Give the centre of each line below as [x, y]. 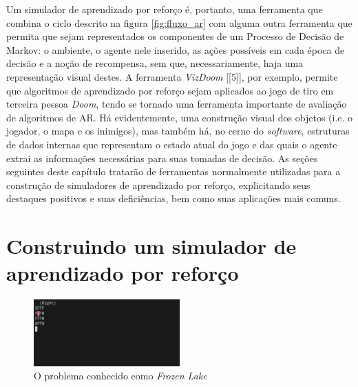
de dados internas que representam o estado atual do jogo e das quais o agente [172, 144]
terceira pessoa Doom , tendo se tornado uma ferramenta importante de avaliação [177, 104]
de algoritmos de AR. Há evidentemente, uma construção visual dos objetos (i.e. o [180, 117]
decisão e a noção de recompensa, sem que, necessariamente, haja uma [155, 63]
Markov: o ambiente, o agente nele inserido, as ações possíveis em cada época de [176, 49]
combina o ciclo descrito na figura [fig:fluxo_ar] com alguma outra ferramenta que [179, 22]
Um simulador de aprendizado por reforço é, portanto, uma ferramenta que [165, 9]
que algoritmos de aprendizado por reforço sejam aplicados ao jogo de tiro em [170, 90]
